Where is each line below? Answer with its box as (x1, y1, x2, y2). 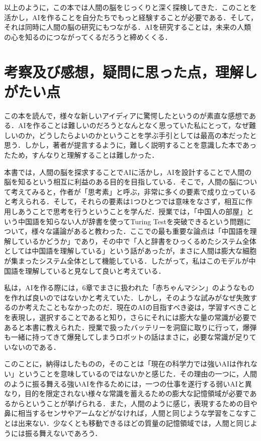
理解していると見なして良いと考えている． (25, 265, 165, 276)
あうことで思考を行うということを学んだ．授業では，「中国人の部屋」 (18, 206, 247, 217)
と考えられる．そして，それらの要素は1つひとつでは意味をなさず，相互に (4, 196, 245, 207)
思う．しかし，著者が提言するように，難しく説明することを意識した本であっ (4, 140, 257, 150)
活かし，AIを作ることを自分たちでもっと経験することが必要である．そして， (4, 12, 258, 22)
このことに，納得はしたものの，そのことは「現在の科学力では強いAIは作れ (4, 358, 251, 369)
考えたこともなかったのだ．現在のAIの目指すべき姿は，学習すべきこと (25, 302, 257, 312)
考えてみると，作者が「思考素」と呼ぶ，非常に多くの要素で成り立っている (11, 186, 256, 197)
